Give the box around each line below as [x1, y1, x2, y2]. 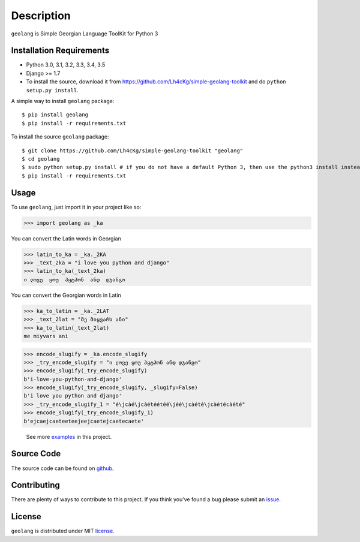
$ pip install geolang [22, 112, 89, 118]
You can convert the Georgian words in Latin [11, 291, 121, 299]
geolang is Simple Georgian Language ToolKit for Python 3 [11, 30, 158, 37]
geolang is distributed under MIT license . [11, 528, 115, 535]
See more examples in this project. [26, 433, 112, 440]
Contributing [11, 480, 60, 490]
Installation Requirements [11, 46, 110, 56]
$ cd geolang [22, 155, 60, 162]
